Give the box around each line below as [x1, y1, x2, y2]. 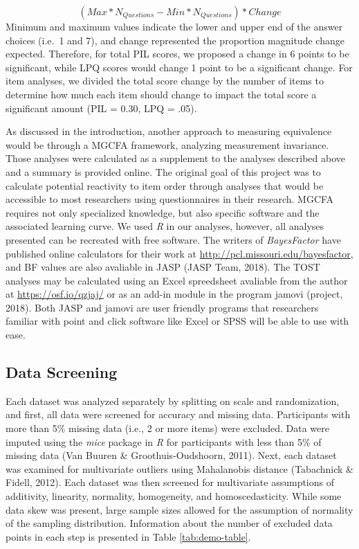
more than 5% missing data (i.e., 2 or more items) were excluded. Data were [6, 421, 329, 435]
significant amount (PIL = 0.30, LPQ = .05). [6, 100, 197, 115]
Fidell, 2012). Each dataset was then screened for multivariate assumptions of [6, 475, 335, 489]
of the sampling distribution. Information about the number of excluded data [6, 516, 333, 530]
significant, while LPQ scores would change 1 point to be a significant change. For [6, 60, 353, 74]
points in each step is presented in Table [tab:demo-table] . [6, 529, 251, 543]
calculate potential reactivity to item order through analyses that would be [6, 178, 324, 192]
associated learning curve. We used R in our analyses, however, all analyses [6, 219, 324, 233]
